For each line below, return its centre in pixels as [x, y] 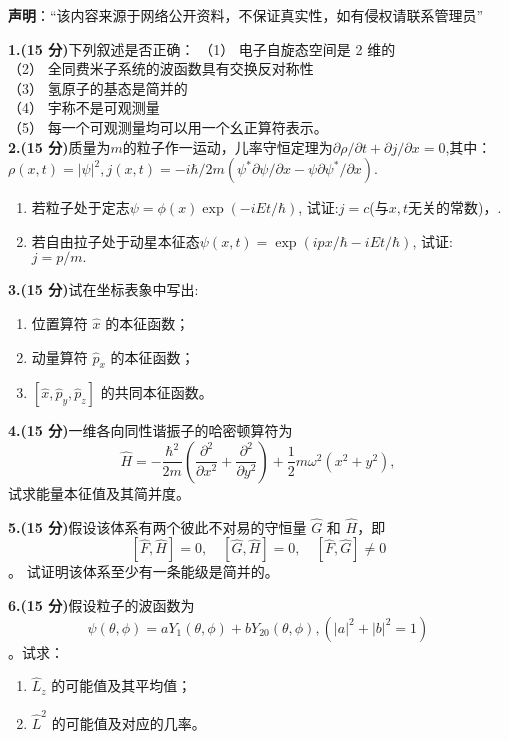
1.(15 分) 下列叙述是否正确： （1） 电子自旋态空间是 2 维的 [202, 48]
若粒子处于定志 [80, 207]
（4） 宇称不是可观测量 [84, 107]
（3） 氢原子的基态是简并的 [98, 87]
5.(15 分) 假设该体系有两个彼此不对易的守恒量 [157, 526]
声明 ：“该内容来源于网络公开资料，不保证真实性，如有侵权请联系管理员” [246, 15]
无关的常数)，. [455, 207]
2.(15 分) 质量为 [59, 146]
